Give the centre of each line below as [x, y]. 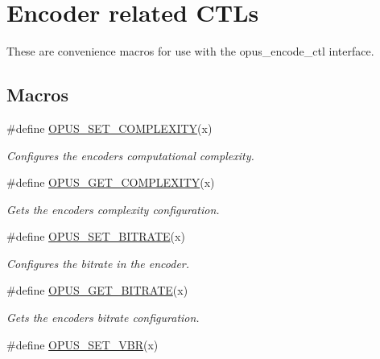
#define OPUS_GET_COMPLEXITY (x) [111, 182]
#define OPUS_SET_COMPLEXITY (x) [109, 128]
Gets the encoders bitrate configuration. [103, 318]
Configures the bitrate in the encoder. [98, 263]
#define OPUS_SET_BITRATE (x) [96, 236]
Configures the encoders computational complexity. [130, 155]
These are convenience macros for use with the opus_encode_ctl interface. [190, 51]
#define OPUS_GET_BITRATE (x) [97, 290]
